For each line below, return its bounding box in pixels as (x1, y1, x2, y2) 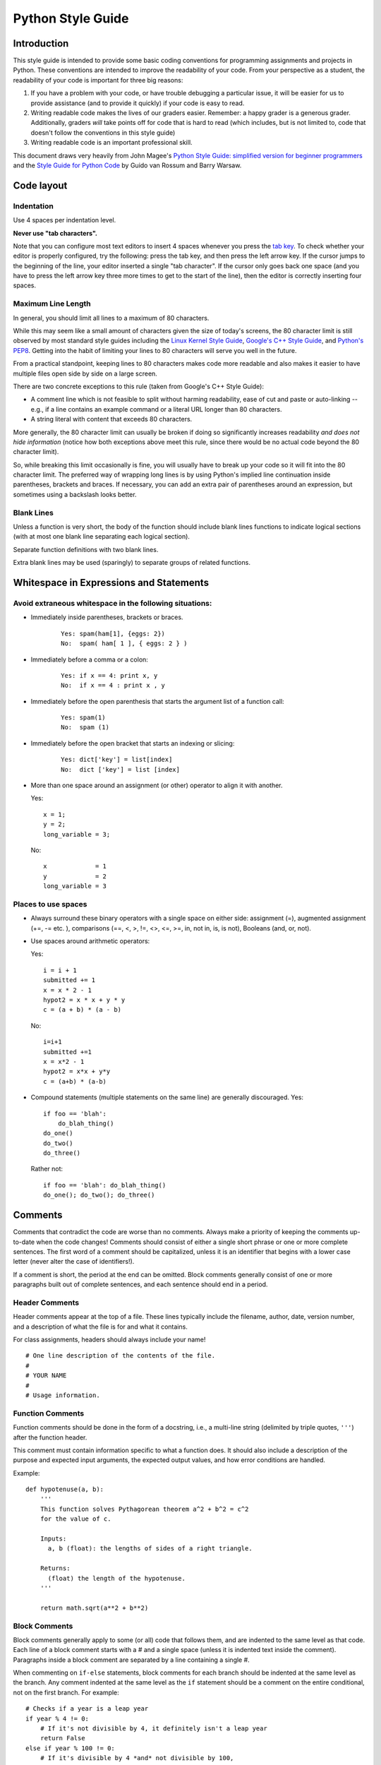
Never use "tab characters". (13, 229, 98, 237)
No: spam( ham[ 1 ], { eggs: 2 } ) (61, 640, 188, 647)
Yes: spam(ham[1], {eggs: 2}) (61, 629, 166, 638)
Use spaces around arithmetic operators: (30, 937, 150, 945)
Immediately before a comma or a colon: (30, 655, 148, 664)
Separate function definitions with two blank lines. (13, 545, 159, 554)
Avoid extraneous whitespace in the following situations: (13, 598, 212, 608)
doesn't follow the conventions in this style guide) (30, 128, 176, 137)
